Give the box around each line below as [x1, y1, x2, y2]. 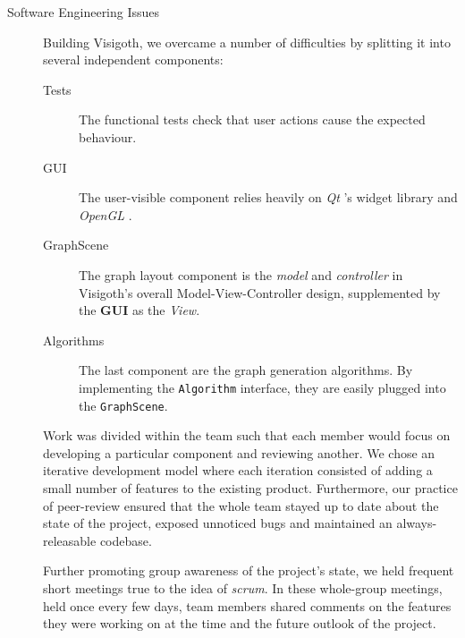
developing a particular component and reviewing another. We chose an [43, 443, 435, 462]
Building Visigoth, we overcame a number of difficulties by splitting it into [43, 32, 451, 51]
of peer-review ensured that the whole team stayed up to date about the [43, 496, 439, 515]
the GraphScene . [79, 396, 168, 414]
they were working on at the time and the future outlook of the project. [43, 614, 436, 633]
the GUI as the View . [79, 301, 200, 319]
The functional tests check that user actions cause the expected [79, 110, 426, 129]
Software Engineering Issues [7, 3, 160, 21]
